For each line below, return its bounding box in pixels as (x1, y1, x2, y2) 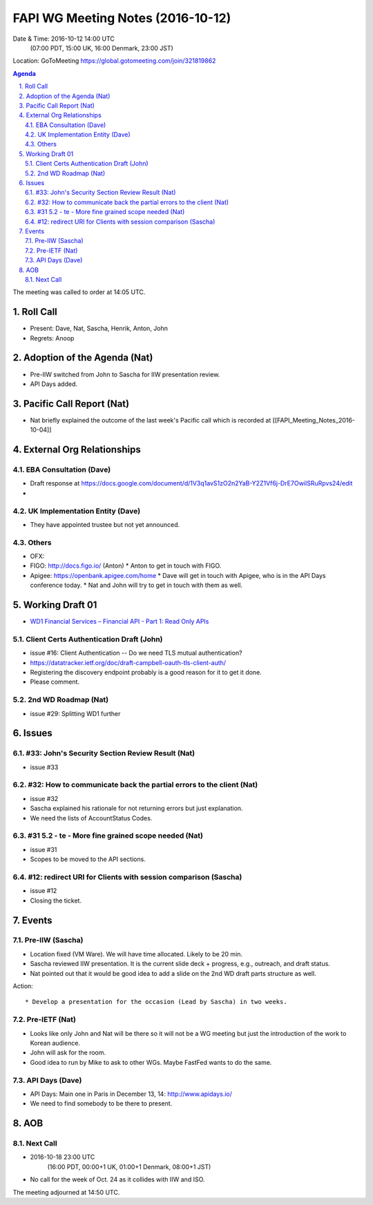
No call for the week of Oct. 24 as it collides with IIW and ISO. (30, 1175, 205, 1184)
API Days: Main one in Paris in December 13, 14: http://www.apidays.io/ (30, 1090, 233, 1098)
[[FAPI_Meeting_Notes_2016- (272, 416, 356, 424)
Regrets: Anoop (30, 334, 75, 342)
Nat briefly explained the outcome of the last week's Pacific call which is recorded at (30, 416, 271, 424)
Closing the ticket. (30, 896, 82, 905)
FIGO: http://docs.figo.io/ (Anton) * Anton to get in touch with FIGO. (30, 561, 222, 570)
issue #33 (30, 763, 59, 771)
